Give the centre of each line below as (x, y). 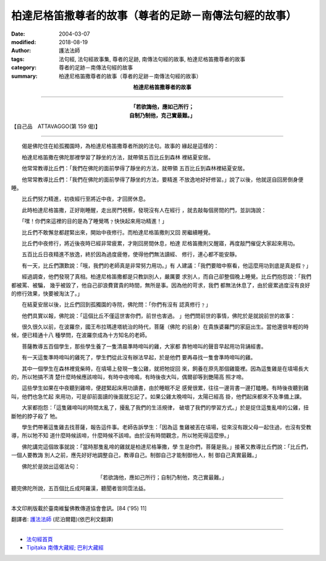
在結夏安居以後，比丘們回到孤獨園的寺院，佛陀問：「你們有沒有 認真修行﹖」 (116, 304)
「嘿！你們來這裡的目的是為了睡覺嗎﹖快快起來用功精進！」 (94, 221)
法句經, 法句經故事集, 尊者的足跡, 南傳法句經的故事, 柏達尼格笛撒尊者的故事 (152, 59)
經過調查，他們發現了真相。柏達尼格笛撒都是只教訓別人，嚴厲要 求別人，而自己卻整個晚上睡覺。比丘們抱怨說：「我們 (166, 277)
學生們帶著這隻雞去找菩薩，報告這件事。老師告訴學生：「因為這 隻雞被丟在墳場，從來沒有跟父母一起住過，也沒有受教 (166, 427)
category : (24, 68)
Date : (18, 34)
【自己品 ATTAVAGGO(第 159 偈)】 (56, 126)
